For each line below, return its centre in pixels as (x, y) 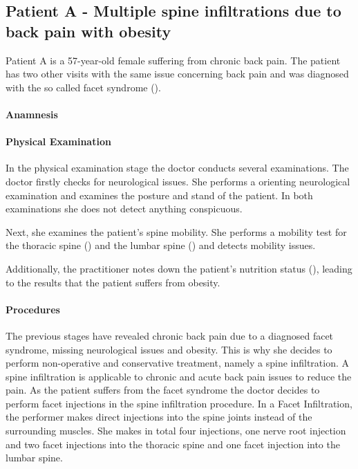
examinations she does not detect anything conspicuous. (124, 209)
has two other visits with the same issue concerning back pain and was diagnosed (177, 74)
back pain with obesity (88, 31)
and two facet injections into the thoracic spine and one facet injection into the (173, 444)
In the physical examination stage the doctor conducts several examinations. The (177, 168)
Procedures (33, 309)
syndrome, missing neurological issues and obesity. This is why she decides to (169, 349)
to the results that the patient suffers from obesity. (113, 282)
